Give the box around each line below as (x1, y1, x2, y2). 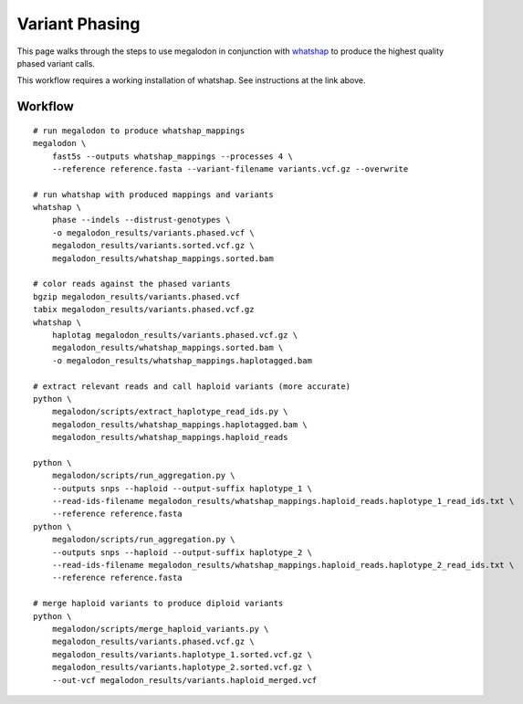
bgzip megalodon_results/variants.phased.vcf (33, 291, 241, 301)
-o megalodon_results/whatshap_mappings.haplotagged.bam (51, 355, 312, 365)
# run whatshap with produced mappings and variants (33, 189, 274, 200)
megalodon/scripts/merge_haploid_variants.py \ (51, 624, 269, 634)
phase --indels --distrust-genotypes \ (51, 215, 231, 226)
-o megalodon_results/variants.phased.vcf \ (51, 227, 255, 237)
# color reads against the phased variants (33, 278, 231, 289)
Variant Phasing (16, 14, 141, 34)
